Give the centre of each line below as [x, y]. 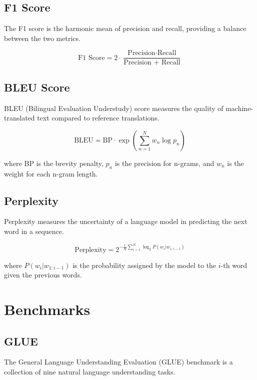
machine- [239, 108]
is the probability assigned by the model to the [144, 265]
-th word [234, 265]
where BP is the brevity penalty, [54, 163]
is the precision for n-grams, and [164, 163]
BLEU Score [37, 87]
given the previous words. [43, 275]
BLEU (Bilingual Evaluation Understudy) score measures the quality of [114, 108]
